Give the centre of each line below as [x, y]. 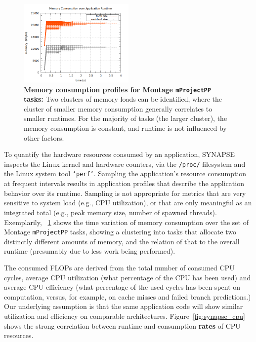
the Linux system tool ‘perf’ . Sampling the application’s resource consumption [125, 173]
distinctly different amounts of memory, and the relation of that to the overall [122, 241]
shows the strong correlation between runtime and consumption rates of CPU [122, 325]
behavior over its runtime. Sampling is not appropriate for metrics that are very [125, 193]
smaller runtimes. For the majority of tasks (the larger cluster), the [126, 118]
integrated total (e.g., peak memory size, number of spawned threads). [110, 212]
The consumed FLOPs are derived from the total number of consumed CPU [119, 267]
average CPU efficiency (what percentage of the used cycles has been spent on [122, 287]
